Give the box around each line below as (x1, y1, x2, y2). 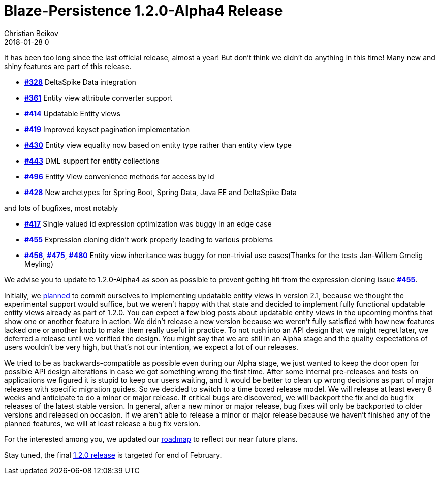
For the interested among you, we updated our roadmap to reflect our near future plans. (4, 434, 298, 443)
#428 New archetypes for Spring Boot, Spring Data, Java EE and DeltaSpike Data (24, 187, 297, 197)
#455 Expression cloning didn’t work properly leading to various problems (24, 235, 273, 244)
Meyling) (24, 259, 54, 268)
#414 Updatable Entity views (24, 109, 120, 118)
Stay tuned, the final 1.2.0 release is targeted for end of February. (4, 450, 222, 459)
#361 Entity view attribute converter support (24, 93, 173, 102)
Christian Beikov (4, 28, 58, 38)
